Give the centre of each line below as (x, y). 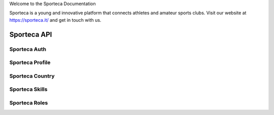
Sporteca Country (32, 76)
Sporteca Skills (28, 89)
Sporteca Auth (28, 49)
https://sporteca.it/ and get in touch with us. (55, 20)
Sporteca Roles (29, 102)
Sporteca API (31, 35)
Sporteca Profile (30, 63)
